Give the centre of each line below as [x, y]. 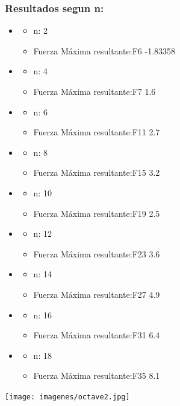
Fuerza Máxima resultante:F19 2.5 [97, 213]
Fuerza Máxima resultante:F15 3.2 [97, 172]
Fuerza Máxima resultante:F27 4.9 [97, 294]
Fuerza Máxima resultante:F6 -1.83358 [104, 50]
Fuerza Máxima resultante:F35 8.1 [97, 375]
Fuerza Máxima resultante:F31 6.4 [97, 335]
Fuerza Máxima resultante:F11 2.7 [97, 132]
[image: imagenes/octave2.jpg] [67, 397]
